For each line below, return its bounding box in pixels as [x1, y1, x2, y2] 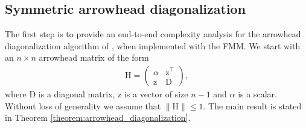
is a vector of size [124, 88, 188, 100]
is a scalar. [238, 88, 277, 100]
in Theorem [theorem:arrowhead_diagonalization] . [5, 111, 191, 124]
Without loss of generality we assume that [5, 99, 161, 112]
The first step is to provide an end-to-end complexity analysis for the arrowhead [5, 28, 301, 40]
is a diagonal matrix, [38, 88, 115, 100]
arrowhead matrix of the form [39, 51, 149, 64]
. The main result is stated [203, 99, 302, 112]
